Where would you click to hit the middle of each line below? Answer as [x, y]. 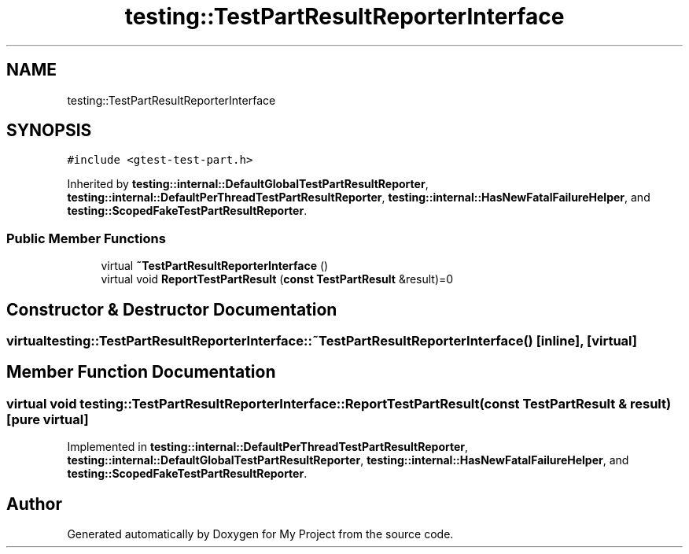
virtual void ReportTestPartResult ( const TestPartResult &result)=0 [277, 279]
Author [34, 504]
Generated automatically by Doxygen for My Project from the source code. [260, 534]
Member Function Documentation [141, 372]
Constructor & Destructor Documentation [172, 309]
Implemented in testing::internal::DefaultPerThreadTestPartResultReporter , [268, 447]
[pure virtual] [48, 419]
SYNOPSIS [49, 131]
